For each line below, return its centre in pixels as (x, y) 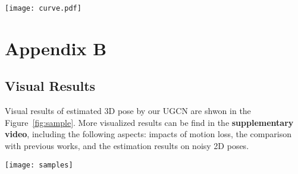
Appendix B (56, 48)
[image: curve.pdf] (43, 8)
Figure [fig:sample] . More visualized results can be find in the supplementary (149, 122)
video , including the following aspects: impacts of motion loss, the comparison (148, 134)
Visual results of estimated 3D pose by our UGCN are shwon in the (128, 111)
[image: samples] (39, 165)
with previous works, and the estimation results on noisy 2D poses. (127, 146)
